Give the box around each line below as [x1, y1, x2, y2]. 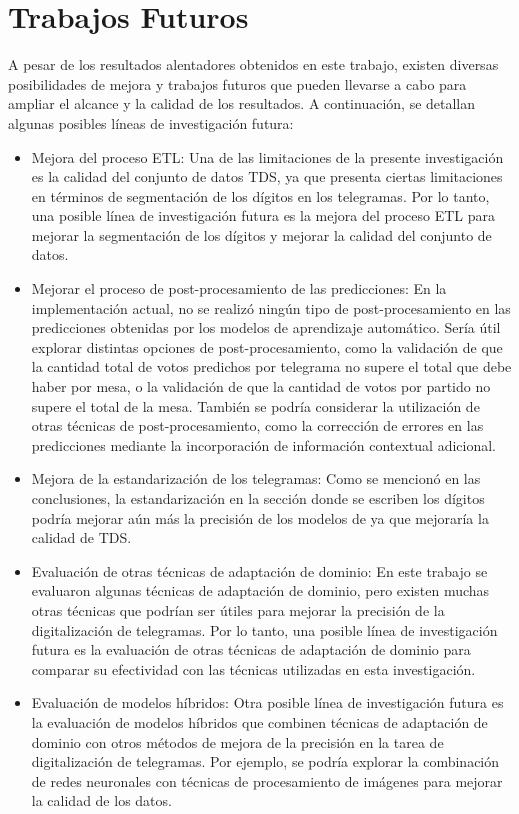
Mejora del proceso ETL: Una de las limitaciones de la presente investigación [31, 146, 504, 167]
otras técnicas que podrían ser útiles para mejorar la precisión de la [31, 599, 445, 620]
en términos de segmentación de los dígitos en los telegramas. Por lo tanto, [31, 185, 490, 206]
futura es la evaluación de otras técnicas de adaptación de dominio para [31, 639, 471, 660]
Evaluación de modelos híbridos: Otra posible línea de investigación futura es [31, 692, 504, 713]
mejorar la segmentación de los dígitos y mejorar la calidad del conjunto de [31, 224, 492, 245]
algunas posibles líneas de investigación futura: [8, 112, 294, 133]
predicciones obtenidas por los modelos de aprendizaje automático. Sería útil [31, 317, 501, 338]
